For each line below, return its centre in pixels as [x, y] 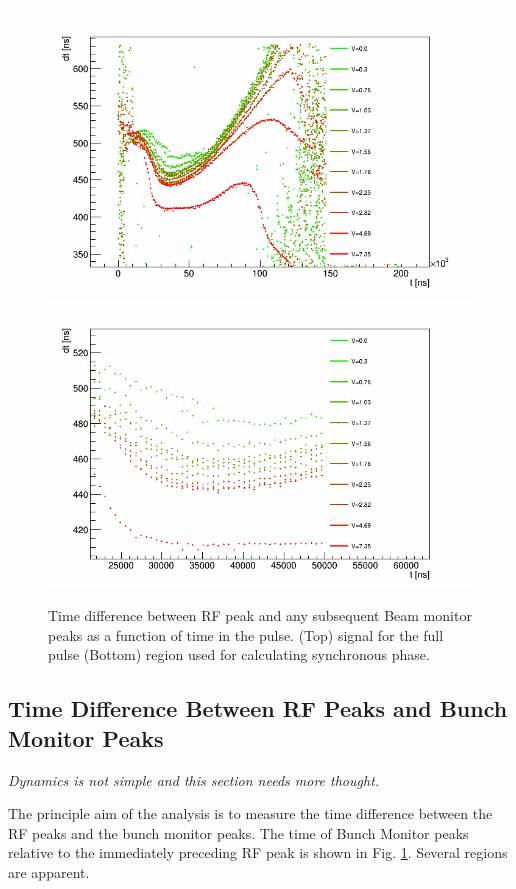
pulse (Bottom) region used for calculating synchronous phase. [239, 654]
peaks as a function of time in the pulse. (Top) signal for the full [246, 634]
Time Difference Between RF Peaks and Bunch [258, 708]
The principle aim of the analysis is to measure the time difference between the [250, 813]
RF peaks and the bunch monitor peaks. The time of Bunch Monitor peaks [238, 832]
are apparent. [49, 872]
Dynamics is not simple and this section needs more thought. [194, 779]
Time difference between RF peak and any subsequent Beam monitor [260, 615]
